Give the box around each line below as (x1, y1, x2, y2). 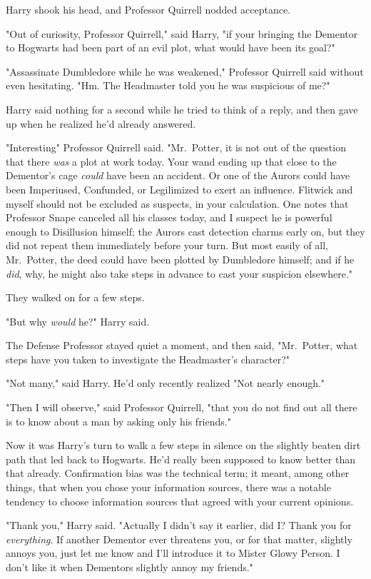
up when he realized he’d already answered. (6, 116, 196, 131)
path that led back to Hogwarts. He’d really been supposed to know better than (6, 451, 355, 466)
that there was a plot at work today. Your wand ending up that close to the (6, 153, 337, 168)
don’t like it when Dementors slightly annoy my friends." (6, 560, 253, 574)
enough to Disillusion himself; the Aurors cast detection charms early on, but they (6, 223, 365, 238)
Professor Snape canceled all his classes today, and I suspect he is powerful (6, 210, 332, 225)
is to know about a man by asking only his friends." (6, 413, 231, 428)
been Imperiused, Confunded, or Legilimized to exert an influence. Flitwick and (6, 181, 353, 196)
